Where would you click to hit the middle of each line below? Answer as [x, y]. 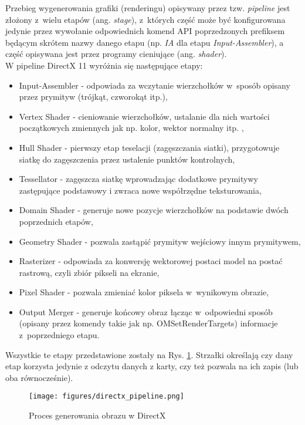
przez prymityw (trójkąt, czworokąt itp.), [93, 97]
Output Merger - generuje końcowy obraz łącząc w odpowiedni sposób [146, 311]
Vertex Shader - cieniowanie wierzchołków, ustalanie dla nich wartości [144, 116]
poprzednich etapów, [56, 221]
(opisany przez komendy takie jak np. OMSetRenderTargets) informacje [148, 323]
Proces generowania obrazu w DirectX [97, 415]
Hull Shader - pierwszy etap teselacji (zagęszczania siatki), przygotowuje [149, 147]
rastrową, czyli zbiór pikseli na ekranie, [89, 272]
